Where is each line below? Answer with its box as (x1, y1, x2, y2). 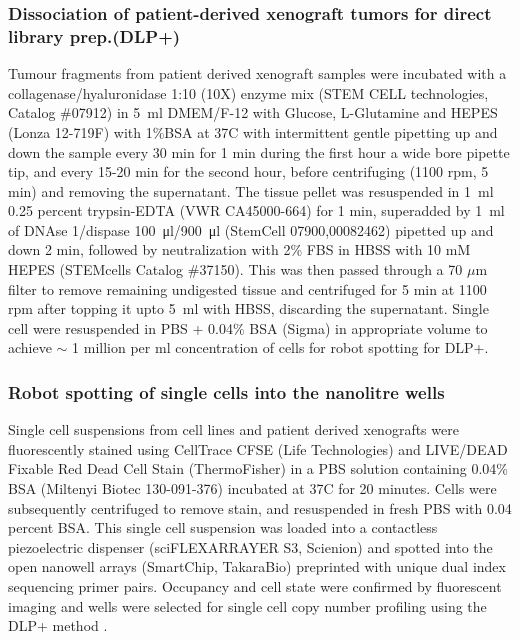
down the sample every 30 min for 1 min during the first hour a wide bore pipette (8, 141, 510, 162)
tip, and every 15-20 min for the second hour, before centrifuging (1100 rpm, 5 (8, 161, 489, 182)
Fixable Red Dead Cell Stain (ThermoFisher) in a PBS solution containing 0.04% (8, 458, 508, 479)
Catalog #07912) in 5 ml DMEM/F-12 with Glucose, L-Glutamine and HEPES (8, 102, 498, 123)
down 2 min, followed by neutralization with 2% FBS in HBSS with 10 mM (8, 239, 471, 260)
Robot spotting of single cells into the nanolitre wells (8, 379, 445, 404)
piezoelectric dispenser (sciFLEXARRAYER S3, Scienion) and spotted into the (8, 536, 493, 557)
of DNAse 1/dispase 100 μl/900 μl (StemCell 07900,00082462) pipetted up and (8, 219, 494, 240)
